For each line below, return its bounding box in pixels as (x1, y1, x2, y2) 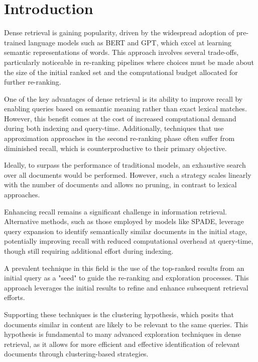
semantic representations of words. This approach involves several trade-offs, (4, 47, 239, 57)
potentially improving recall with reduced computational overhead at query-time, (4, 236, 253, 246)
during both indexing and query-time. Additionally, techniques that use (4, 123, 224, 133)
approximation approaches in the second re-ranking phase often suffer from (4, 133, 235, 143)
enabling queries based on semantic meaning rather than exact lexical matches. (4, 103, 247, 114)
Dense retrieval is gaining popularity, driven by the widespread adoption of (4, 27, 234, 38)
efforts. (4, 292, 25, 303)
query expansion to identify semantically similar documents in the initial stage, (4, 226, 247, 236)
